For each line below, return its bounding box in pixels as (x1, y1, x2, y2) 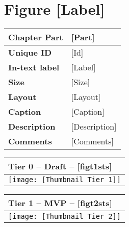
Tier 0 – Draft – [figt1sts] (8, 160, 112, 172)
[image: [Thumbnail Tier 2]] (8, 212, 121, 221)
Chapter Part (8, 31, 63, 43)
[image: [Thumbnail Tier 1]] (8, 175, 121, 184)
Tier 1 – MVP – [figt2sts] (8, 197, 112, 209)
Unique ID (8, 46, 52, 59)
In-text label (8, 61, 60, 73)
